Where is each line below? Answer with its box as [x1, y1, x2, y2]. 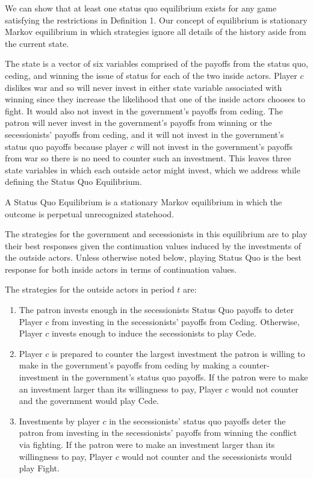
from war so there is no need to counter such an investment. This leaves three [5, 152, 291, 164]
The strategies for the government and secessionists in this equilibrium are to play [5, 228, 308, 240]
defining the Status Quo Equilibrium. [5, 175, 142, 188]
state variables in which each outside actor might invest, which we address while [5, 163, 300, 176]
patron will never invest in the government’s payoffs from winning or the [5, 116, 272, 129]
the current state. [5, 37, 69, 49]
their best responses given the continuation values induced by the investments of [5, 239, 302, 252]
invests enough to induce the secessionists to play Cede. [51, 327, 256, 340]
